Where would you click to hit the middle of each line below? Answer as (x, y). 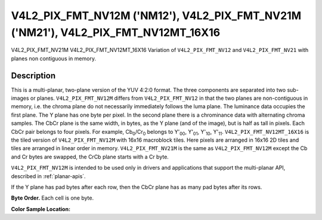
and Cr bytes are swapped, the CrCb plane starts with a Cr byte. (90, 157)
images (20, 98)
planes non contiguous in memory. (54, 58)
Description (33, 76)
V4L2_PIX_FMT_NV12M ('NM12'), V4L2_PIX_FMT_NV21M (156, 16)
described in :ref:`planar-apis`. (48, 176)
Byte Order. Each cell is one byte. (52, 198)
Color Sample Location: (41, 209)
